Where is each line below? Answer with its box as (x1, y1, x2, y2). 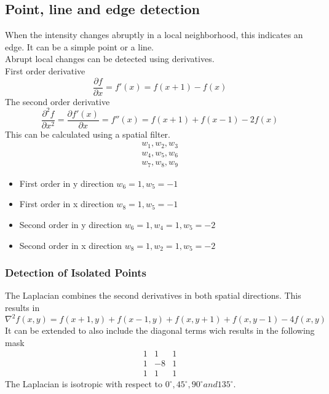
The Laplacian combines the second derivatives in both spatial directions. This (5, 289, 301, 302)
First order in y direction (19, 176, 114, 189)
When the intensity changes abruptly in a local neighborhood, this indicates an (5, 28, 303, 41)
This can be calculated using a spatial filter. (5, 127, 170, 140)
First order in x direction (19, 197, 114, 210)
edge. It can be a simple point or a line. (5, 40, 154, 53)
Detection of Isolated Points (5, 265, 147, 280)
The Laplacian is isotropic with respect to (5, 377, 162, 390)
